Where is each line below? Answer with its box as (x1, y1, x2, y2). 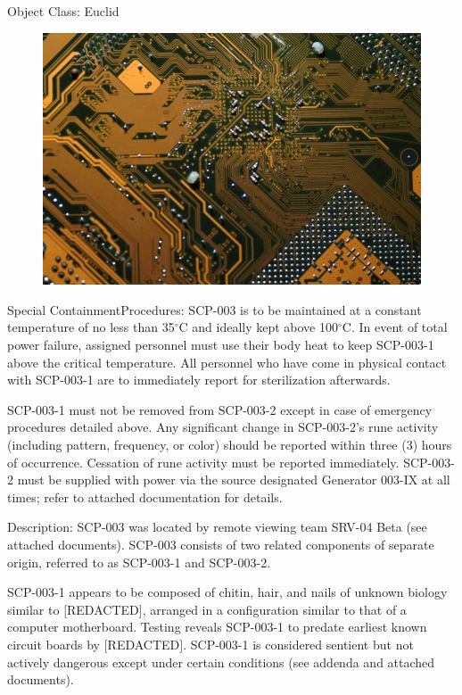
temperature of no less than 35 (7, 318, 175, 336)
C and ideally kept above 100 (178, 318, 338, 336)
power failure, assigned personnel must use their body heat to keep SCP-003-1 (7, 335, 434, 354)
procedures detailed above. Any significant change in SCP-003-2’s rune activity (7, 418, 439, 436)
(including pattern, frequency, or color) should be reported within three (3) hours (7, 435, 452, 453)
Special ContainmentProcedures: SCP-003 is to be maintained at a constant (7, 300, 422, 319)
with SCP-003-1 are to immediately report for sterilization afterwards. (7, 370, 391, 389)
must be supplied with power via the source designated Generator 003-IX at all (17, 470, 450, 489)
